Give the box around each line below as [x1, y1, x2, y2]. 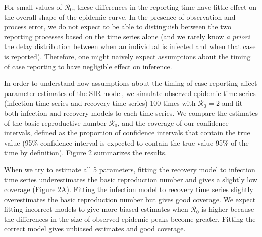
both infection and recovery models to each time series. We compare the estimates [4, 107, 258, 118]
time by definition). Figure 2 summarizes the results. [4, 147, 167, 158]
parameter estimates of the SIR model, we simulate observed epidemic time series [4, 87, 256, 98]
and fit [222, 98, 243, 108]
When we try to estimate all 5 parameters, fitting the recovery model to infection [4, 164, 255, 174]
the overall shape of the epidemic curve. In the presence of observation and [4, 11, 236, 22]
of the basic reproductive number [4, 117, 107, 128]
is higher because [201, 204, 254, 214]
